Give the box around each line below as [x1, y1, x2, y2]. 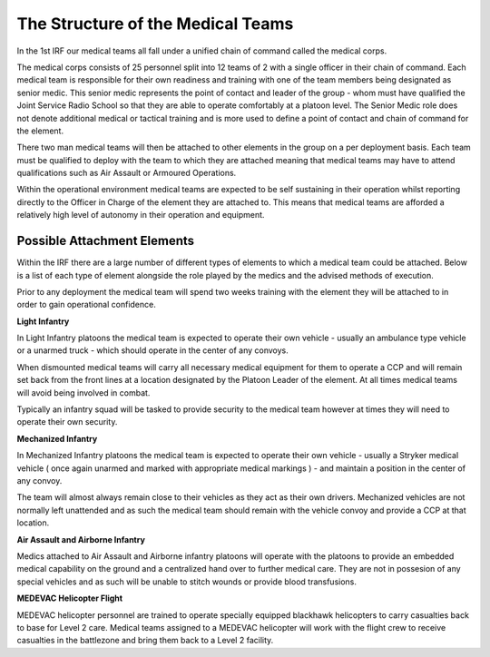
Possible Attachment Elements [16, 233, 195, 249]
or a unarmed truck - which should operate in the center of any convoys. [16, 345, 289, 356]
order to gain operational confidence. [16, 299, 156, 310]
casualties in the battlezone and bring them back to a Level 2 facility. [16, 635, 274, 646]
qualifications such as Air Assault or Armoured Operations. [16, 168, 237, 179]
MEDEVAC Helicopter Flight [16, 593, 122, 603]
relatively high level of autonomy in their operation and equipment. [16, 210, 265, 221]
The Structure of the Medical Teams [16, 14, 294, 34]
